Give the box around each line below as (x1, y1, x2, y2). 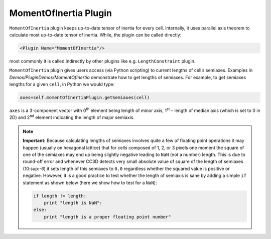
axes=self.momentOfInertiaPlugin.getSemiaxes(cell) (20, 95, 150, 100)
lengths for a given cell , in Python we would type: (9, 81, 115, 87)
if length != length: (33, 193, 87, 198)
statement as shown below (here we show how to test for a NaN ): (23, 179, 157, 185)
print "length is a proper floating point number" (44, 214, 171, 219)
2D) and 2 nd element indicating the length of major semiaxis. (9, 113, 135, 120)
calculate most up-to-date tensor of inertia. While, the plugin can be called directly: (9, 31, 182, 37)
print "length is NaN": (44, 200, 102, 205)
